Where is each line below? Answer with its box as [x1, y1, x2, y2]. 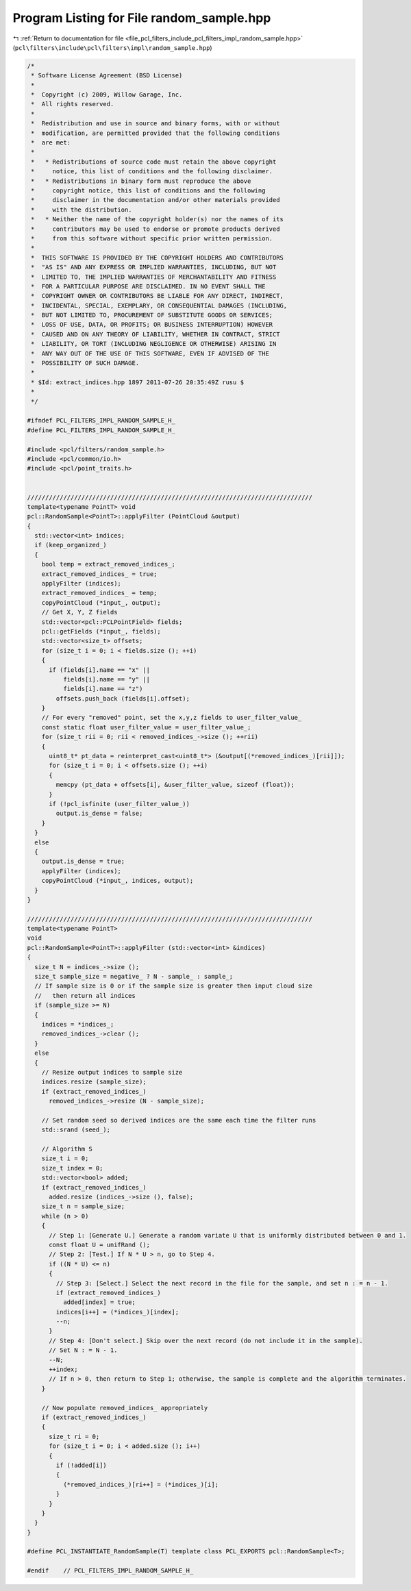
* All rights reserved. [31, 100, 114, 108]
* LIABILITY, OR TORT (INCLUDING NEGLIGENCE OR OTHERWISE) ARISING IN [31, 340, 277, 348]
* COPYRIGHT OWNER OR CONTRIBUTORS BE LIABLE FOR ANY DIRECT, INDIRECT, [31, 292, 284, 300]
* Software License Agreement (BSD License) [31, 72, 183, 79]
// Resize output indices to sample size [41, 1068, 183, 1076]
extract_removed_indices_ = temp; [41, 589, 158, 597]
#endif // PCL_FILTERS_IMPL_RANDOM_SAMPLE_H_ [27, 1567, 194, 1575]
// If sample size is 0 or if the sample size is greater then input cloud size [34, 982, 313, 990]
